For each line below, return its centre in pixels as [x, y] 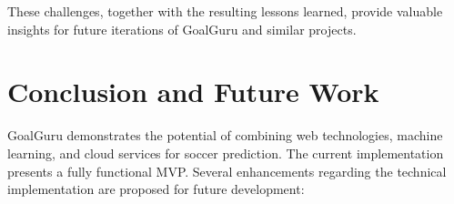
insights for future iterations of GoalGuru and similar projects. [182, 29]
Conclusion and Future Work [193, 92]
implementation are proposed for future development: [156, 189]
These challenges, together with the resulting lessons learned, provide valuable [225, 11]
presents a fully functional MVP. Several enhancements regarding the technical [227, 171]
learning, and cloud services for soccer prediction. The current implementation [226, 153]
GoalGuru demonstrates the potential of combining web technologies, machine [225, 135]
